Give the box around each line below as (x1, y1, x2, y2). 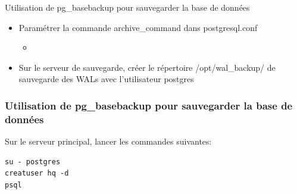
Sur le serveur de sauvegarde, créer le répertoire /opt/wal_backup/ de (18, 61, 276, 73)
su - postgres (5, 157, 61, 166)
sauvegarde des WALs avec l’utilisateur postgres (18, 73, 194, 85)
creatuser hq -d (5, 169, 69, 178)
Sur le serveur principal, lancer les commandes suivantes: (5, 135, 212, 148)
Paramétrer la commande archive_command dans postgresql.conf (18, 21, 258, 33)
